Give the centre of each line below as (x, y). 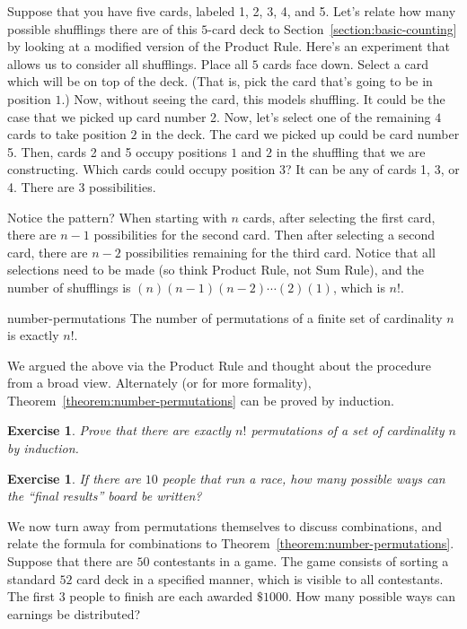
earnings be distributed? (74, 613)
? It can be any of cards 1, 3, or (372, 169)
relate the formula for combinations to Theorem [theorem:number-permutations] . (231, 543)
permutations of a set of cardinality (348, 430)
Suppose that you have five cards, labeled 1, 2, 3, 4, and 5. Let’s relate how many (232, 11)
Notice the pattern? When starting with (117, 217)
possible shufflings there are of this (102, 28)
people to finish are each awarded (161, 596)
